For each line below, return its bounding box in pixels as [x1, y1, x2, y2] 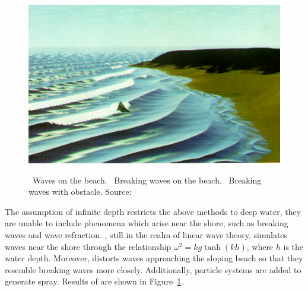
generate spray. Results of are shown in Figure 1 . [5, 275, 184, 287]
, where [246, 240, 274, 252]
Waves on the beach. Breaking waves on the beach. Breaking [32, 173, 262, 186]
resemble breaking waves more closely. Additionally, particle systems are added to [5, 263, 301, 276]
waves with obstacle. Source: [28, 185, 132, 198]
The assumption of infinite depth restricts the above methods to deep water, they [5, 205, 301, 217]
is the [283, 240, 304, 252]
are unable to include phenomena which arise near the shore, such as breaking [5, 217, 288, 229]
